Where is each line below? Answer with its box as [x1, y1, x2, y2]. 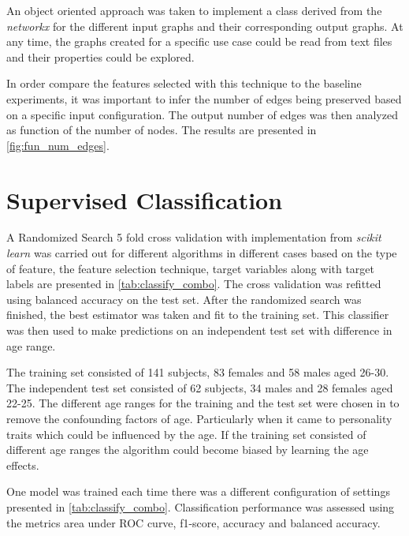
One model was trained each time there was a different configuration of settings [6, 483, 390, 500]
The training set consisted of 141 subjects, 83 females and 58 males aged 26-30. [6, 364, 389, 380]
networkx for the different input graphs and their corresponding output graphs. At [6, 17, 403, 34]
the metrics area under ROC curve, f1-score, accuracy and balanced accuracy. [6, 514, 381, 530]
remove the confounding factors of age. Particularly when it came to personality [6, 410, 392, 426]
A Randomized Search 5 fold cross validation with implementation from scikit [6, 229, 381, 246]
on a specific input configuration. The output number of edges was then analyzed [6, 106, 398, 122]
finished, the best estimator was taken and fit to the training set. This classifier [6, 306, 389, 323]
